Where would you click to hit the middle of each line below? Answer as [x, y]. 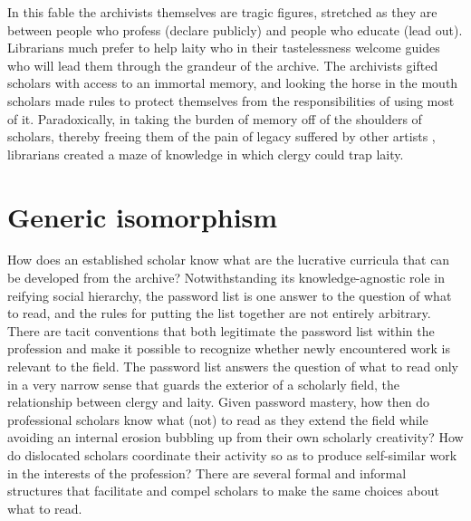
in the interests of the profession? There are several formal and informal [207, 473]
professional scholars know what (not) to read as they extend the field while [218, 419]
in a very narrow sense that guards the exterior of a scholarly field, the [204, 384]
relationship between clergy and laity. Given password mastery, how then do [219, 402]
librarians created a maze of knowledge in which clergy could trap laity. [206, 154]
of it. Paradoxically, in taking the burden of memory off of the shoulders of [215, 118]
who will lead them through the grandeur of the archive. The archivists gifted [223, 65]
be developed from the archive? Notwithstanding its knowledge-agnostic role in [226, 278]
